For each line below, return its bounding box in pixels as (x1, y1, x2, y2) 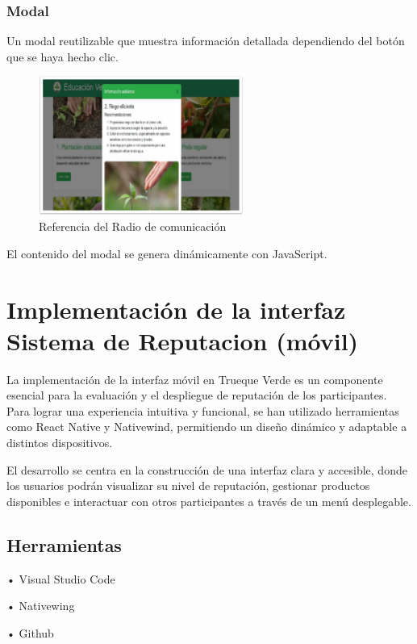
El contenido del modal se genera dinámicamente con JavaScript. (6, 245, 327, 261)
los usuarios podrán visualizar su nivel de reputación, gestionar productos (6, 477, 370, 494)
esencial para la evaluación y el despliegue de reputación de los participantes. (6, 387, 387, 404)
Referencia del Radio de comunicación (39, 218, 227, 235)
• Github (6, 624, 54, 641)
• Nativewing (6, 597, 75, 614)
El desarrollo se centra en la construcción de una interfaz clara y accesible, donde (6, 461, 407, 478)
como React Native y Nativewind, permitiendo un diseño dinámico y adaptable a (6, 418, 407, 435)
